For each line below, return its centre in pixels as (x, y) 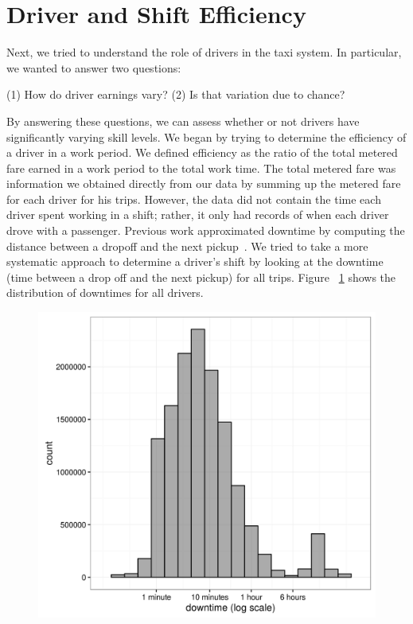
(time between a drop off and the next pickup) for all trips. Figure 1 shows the (201, 277)
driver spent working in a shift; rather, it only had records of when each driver (198, 214)
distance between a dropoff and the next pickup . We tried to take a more (187, 246)
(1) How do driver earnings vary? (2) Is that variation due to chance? (176, 94)
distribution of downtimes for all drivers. (105, 292)
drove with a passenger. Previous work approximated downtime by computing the (206, 230)
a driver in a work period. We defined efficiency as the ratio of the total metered (202, 152)
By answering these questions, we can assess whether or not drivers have (183, 121)
